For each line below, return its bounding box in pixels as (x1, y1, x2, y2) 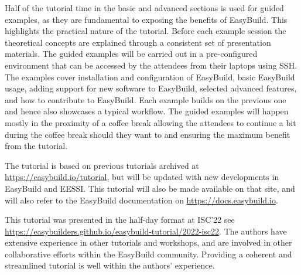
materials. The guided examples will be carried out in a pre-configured (5, 47, 258, 60)
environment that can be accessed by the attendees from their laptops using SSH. (5, 59, 297, 71)
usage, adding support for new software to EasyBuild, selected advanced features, (5, 82, 297, 94)
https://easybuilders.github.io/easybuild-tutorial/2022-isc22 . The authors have (5, 225, 287, 237)
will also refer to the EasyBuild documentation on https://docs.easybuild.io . (5, 193, 278, 206)
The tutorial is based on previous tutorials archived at (5, 159, 199, 171)
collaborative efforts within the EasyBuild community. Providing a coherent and (5, 247, 292, 260)
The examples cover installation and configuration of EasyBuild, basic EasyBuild (5, 70, 295, 83)
